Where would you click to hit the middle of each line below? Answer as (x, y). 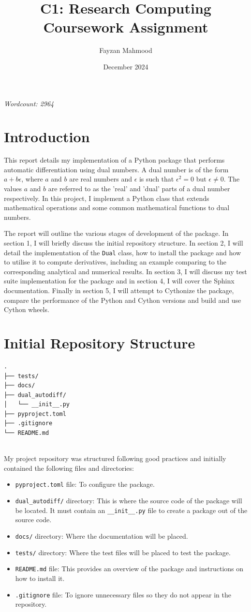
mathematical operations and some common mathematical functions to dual (117, 207)
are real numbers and (101, 179)
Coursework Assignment (126, 27)
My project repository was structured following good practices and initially (115, 458)
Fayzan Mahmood (126, 50)
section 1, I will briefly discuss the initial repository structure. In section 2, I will (124, 242)
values (13, 188)
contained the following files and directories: (69, 468)
